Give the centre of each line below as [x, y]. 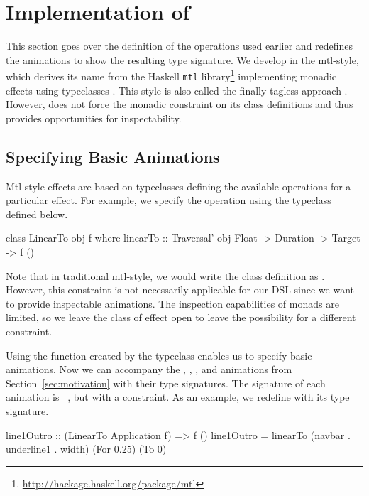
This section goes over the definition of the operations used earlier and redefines [180, 46]
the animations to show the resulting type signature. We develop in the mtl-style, [182, 59]
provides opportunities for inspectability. [94, 118]
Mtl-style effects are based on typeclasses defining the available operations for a [178, 186]
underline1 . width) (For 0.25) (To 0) [86, 449]
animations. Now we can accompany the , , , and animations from [149, 369]
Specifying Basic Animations [113, 156]
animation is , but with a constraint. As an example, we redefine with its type [178, 397]
